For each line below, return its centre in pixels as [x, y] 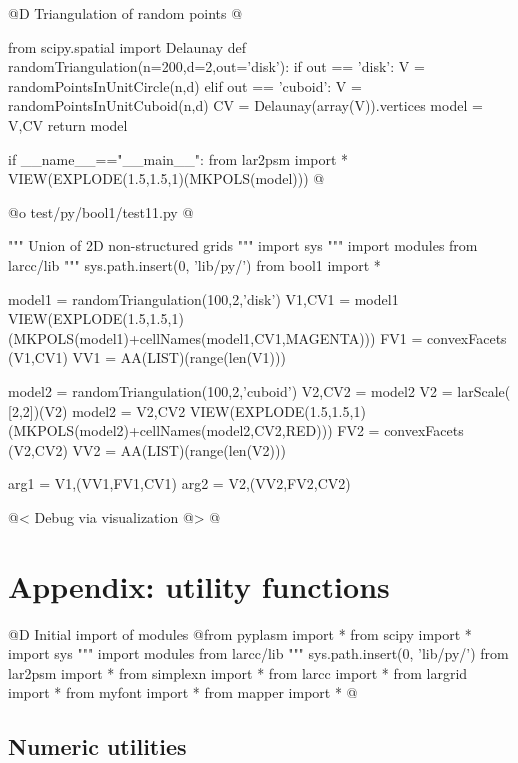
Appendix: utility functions [199, 585]
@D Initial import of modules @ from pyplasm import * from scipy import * [240, 633]
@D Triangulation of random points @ [125, 13]
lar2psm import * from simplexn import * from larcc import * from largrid [238, 672]
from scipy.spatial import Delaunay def [127, 46]
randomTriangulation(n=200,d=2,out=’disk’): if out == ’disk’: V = [216, 66]
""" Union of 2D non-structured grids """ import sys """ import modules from [243, 245]
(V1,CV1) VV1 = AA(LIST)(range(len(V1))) [147, 357]
